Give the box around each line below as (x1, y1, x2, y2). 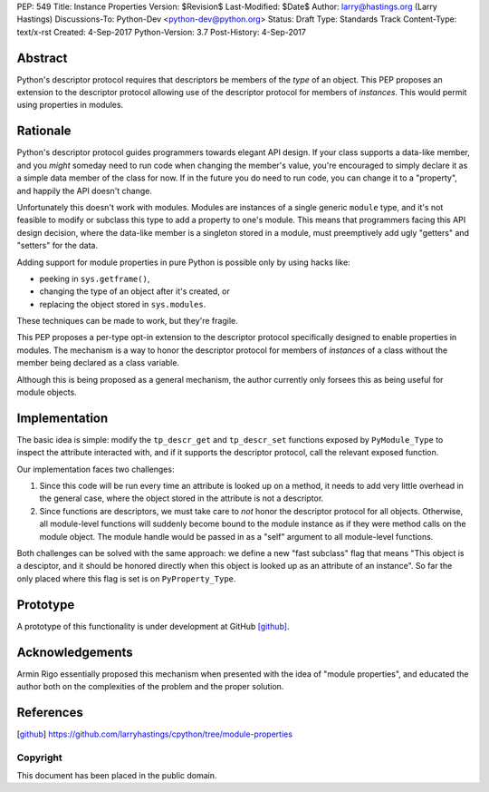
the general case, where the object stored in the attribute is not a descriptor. (39, 493, 324, 504)
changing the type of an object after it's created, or (39, 286, 231, 297)
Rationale (16, 123, 72, 139)
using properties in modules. (16, 100, 124, 111)
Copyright (16, 751, 62, 764)
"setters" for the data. (16, 240, 99, 251)
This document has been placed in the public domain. (16, 770, 217, 781)
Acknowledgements (16, 644, 133, 660)
